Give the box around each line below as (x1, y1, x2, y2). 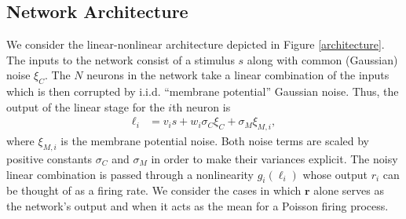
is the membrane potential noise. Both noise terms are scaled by (60, 133, 370, 149)
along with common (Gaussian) (247, 51, 398, 68)
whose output (302, 166, 368, 182)
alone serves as (313, 182, 384, 199)
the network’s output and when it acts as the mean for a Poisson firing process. (6, 197, 389, 214)
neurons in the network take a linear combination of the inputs (86, 67, 390, 83)
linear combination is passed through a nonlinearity (6, 166, 254, 182)
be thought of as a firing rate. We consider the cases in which (6, 182, 302, 199)
